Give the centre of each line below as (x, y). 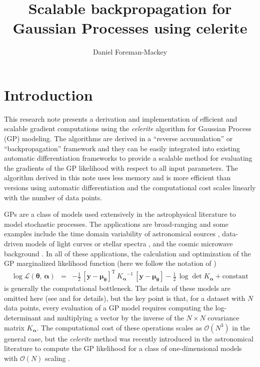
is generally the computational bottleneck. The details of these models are (117, 288)
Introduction (48, 94)
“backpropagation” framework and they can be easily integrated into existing (122, 148)
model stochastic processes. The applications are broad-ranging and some (116, 224)
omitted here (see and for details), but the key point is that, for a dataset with (125, 298)
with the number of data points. (53, 197)
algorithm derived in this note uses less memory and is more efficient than (117, 177)
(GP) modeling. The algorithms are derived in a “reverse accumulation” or (118, 138)
